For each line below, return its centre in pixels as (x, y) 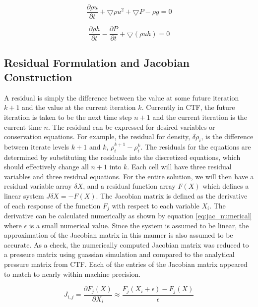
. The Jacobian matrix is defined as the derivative (172, 196)
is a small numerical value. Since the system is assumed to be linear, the (139, 225)
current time (23, 127)
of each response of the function (52, 205)
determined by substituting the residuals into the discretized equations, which (122, 157)
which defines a (226, 186)
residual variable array (38, 186)
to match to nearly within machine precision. (72, 274)
